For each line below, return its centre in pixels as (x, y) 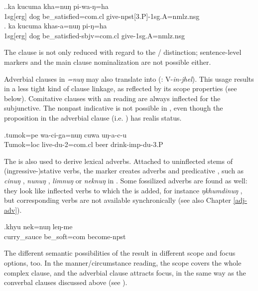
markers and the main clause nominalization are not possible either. (108, 62)
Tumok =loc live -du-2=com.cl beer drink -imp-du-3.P (84, 144)
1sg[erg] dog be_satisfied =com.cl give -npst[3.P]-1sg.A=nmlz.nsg (102, 16)
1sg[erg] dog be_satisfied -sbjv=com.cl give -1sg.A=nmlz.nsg (94, 35)
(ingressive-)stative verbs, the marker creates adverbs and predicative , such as (124, 171)
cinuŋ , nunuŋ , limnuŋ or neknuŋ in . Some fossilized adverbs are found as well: (126, 180)
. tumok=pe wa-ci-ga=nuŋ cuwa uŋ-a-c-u (65, 134)
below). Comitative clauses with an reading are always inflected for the (112, 98)
